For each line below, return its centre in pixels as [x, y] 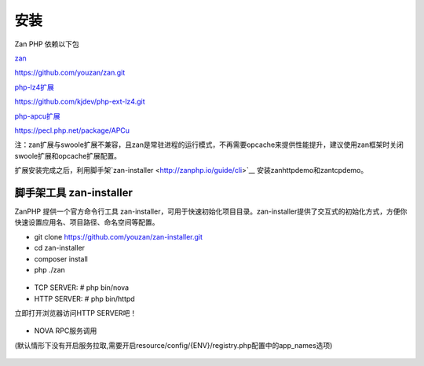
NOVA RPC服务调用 [66, 331]
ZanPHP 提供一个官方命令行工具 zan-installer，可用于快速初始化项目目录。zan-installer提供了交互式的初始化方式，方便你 [211, 211]
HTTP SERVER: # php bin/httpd [84, 298]
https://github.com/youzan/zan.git [70, 73]
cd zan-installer [60, 248]
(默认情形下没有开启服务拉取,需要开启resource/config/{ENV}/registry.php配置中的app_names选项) [174, 345]
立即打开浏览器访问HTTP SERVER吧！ [76, 313]
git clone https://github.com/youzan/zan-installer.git [119, 236]
